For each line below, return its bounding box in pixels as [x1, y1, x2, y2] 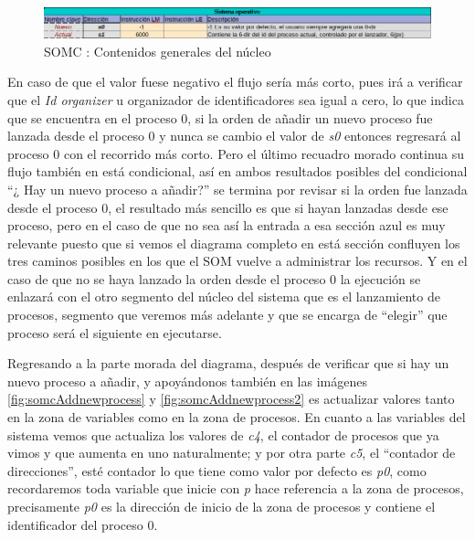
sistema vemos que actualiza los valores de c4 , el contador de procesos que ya [7, 425, 439, 444]
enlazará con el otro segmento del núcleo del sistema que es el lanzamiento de [7, 287, 440, 306]
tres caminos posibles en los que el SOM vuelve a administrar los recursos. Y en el [7, 251, 468, 270]
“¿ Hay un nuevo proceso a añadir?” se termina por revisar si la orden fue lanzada [7, 179, 468, 198]
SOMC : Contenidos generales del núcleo [44, 41, 271, 60]
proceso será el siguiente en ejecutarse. [7, 323, 222, 342]
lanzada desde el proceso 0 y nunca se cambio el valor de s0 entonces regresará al [7, 126, 461, 145]
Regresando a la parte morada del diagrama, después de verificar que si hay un [7, 354, 449, 373]
